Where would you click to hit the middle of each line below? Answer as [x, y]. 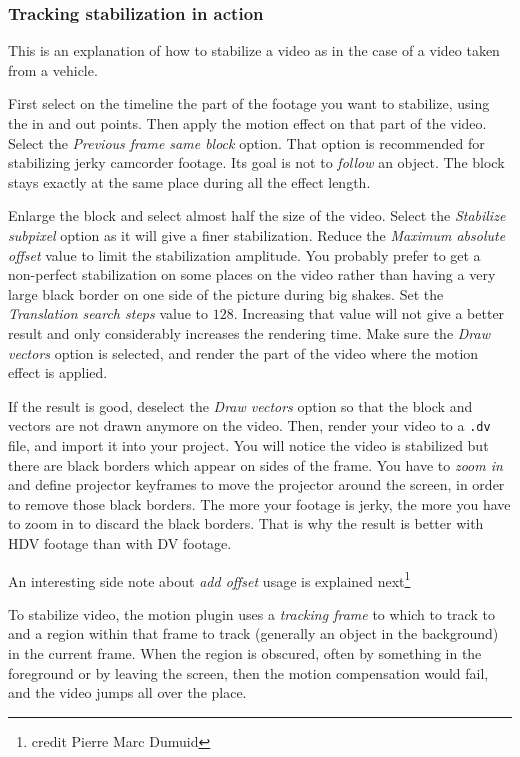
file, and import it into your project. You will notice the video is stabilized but [248, 444]
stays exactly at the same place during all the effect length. [189, 181]
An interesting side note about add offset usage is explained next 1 [209, 579]
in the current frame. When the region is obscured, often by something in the [245, 652]
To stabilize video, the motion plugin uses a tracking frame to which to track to [251, 613]
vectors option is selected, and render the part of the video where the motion [243, 352]
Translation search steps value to [108, 313]
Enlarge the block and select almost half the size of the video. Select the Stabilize [257, 215]
